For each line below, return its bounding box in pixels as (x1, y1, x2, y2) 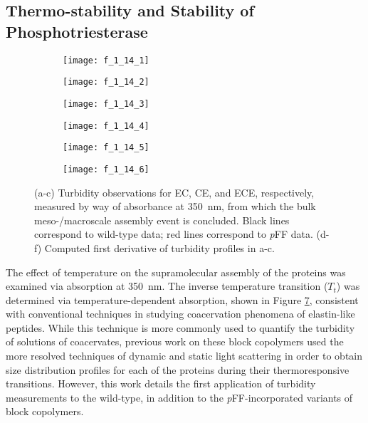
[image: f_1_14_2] (63, 77, 149, 88)
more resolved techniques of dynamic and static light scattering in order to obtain (6, 348, 363, 363)
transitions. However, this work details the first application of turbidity (6, 376, 316, 391)
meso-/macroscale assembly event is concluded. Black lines (34, 212, 290, 227)
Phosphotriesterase (6, 20, 148, 42)
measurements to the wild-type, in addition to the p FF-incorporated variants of (6, 390, 353, 404)
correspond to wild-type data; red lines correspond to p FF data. (34, 226, 313, 241)
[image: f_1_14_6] (63, 164, 149, 174)
